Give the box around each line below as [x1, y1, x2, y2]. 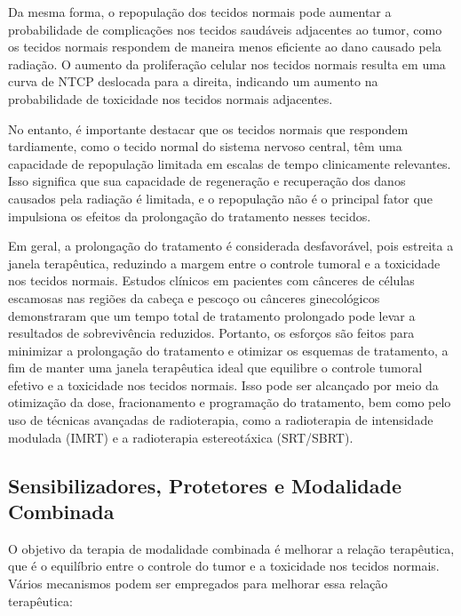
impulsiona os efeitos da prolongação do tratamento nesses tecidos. [8, 206, 371, 225]
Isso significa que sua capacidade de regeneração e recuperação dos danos [8, 172, 406, 190]
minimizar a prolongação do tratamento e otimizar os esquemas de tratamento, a [8, 340, 449, 359]
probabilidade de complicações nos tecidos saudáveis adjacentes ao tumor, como [8, 20, 442, 38]
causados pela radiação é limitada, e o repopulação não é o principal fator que [8, 188, 433, 207]
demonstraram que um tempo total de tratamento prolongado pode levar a [8, 306, 416, 324]
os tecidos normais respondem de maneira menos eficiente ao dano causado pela [8, 37, 441, 56]
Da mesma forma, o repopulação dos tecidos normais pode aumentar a [8, 3, 392, 20]
